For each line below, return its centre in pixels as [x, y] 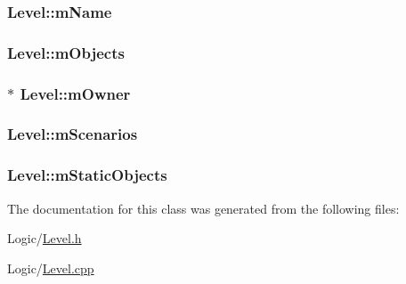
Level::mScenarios [73, 134]
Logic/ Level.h [45, 238]
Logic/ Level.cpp [51, 268]
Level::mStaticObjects [87, 175]
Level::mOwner [75, 93]
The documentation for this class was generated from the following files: [203, 208]
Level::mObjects [66, 52]
